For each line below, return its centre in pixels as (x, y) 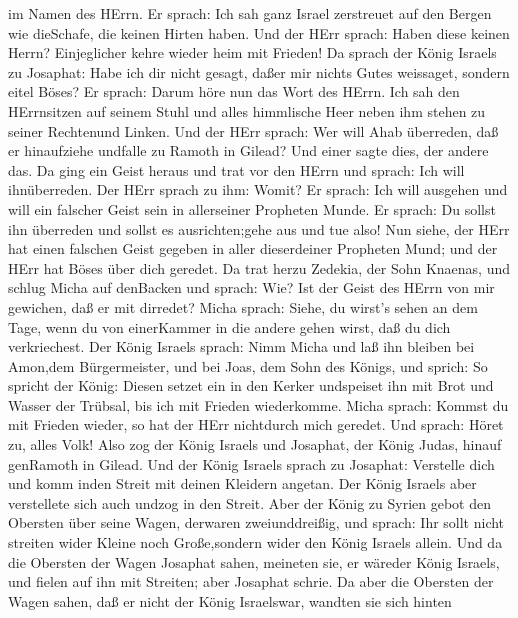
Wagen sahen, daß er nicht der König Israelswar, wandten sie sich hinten (230, 600)
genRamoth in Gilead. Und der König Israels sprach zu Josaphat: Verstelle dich (251, 463)
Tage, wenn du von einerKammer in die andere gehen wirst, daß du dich (229, 326)
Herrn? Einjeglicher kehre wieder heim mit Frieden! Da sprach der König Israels (252, 52)
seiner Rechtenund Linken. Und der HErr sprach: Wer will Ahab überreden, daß (253, 130)
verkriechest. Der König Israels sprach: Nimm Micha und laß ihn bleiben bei (241, 346)
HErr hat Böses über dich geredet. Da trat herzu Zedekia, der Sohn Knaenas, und (259, 267)
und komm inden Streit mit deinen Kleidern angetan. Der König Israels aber (242, 483)
